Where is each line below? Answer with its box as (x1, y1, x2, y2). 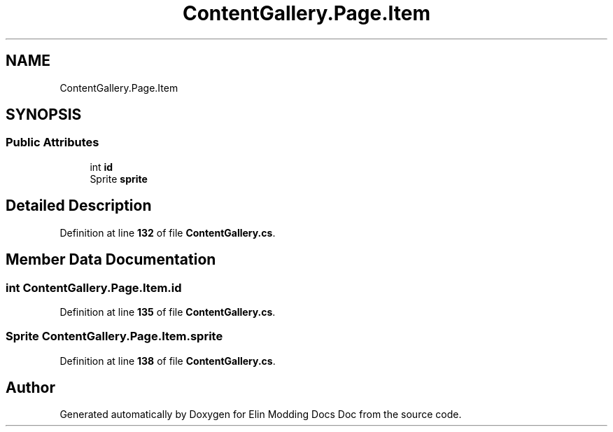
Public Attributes (6, 135, 99, 150)
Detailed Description (6, 197, 152, 215)
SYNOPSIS (6, 106, 82, 124)
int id (90, 160, 113, 173)
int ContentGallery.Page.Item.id (6, 280, 182, 295)
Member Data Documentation (6, 251, 216, 269)
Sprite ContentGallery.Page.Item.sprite (6, 329, 223, 344)
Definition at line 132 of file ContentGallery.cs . (59, 226, 276, 239)
